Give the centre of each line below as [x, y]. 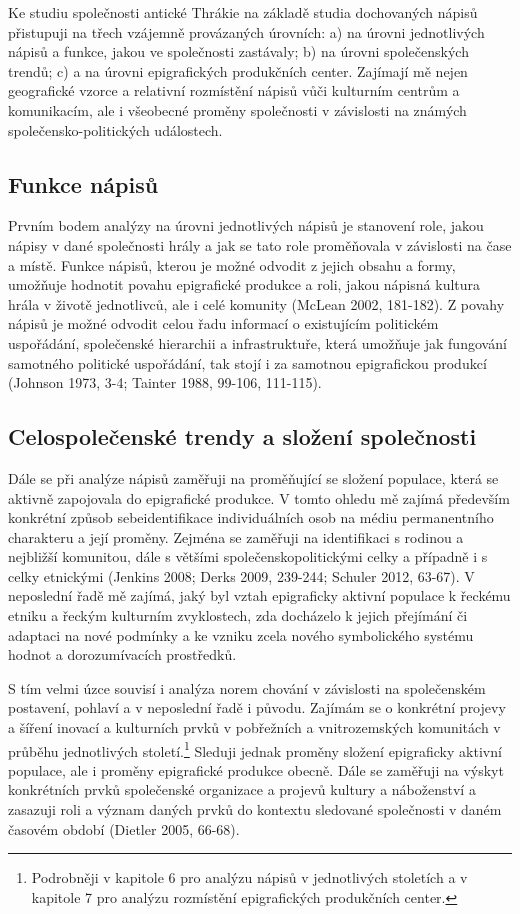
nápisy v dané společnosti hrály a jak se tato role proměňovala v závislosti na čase [260, 244]
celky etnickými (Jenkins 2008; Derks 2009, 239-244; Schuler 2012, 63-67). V [241, 575]
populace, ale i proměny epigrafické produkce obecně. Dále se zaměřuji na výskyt [256, 769]
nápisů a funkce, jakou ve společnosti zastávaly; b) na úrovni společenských [238, 51]
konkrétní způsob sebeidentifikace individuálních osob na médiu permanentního [251, 517]
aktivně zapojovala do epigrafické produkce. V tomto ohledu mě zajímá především [259, 497]
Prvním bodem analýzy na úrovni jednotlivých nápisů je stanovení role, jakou [246, 225]
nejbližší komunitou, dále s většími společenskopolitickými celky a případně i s [248, 556]
